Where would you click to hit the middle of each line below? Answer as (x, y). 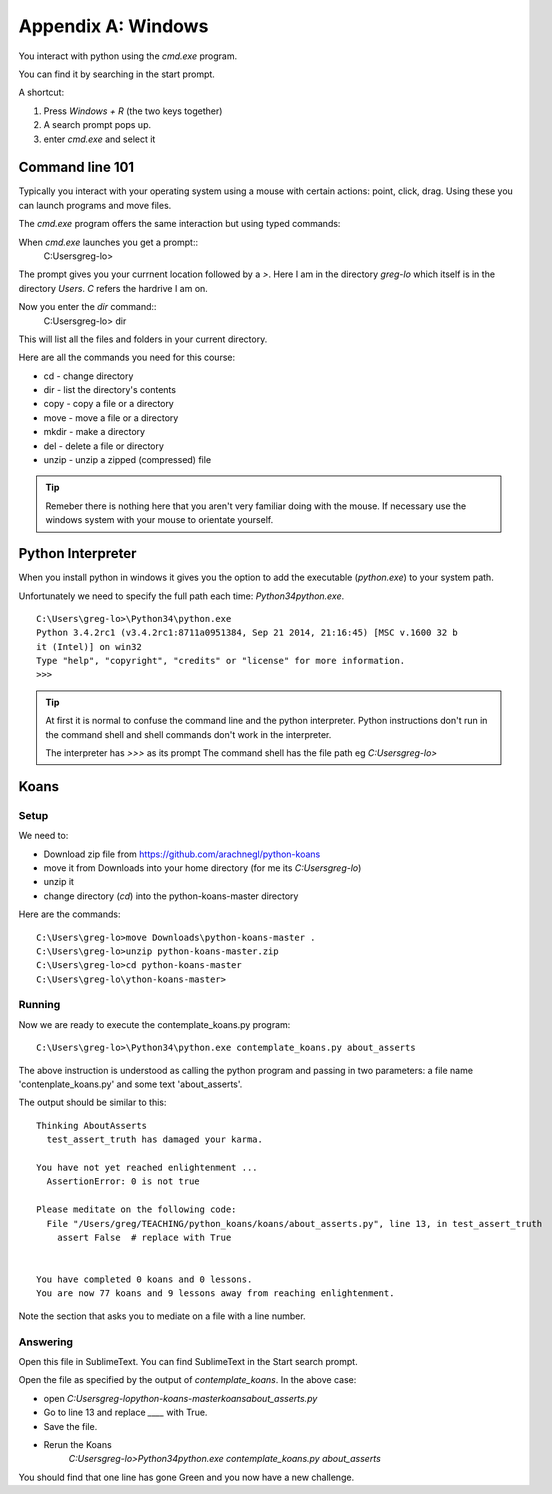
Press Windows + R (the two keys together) (133, 111)
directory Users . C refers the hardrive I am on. (113, 288)
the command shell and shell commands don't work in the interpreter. (188, 734)
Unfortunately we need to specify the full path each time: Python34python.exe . (181, 596)
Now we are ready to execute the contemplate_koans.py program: (154, 1024)
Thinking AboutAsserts (92, 1125)
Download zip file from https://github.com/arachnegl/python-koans (182, 854)
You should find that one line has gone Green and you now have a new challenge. (186, 1477)
